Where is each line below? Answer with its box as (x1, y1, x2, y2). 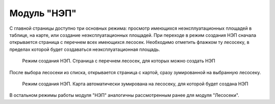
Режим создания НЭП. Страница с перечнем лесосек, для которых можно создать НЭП (22, 58, 215, 64)
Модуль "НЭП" (9, 8, 77, 19)
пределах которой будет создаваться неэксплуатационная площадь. (9, 46, 160, 53)
